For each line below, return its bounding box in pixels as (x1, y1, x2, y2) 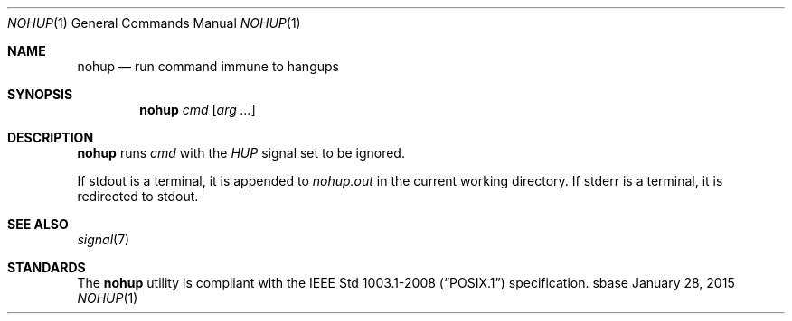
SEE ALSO (7, 216, 69, 232)
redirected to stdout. (77, 188, 199, 204)
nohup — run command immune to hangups (77, 59, 339, 74)
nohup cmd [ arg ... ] (139, 102, 256, 117)
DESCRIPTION (7, 130, 94, 145)
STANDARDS (7, 260, 86, 275)
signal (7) (77, 232, 130, 247)
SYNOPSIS (7, 87, 73, 102)
